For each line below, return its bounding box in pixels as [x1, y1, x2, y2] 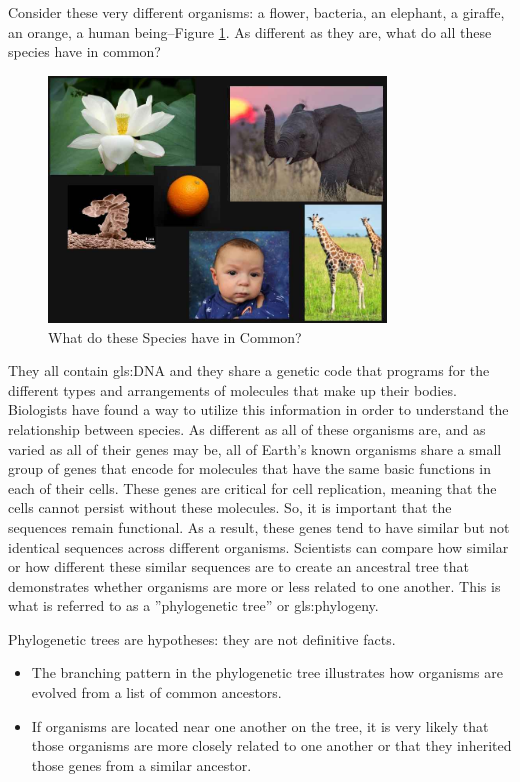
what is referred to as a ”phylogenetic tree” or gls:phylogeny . [8, 595, 379, 616]
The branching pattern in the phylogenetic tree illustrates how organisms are [31, 662, 503, 683]
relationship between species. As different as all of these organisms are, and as [8, 418, 486, 439]
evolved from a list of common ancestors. [31, 682, 282, 703]
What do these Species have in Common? [48, 326, 302, 347]
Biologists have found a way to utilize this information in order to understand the [8, 399, 509, 420]
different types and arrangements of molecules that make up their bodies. [8, 379, 457, 400]
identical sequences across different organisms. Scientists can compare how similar [8, 536, 509, 557]
